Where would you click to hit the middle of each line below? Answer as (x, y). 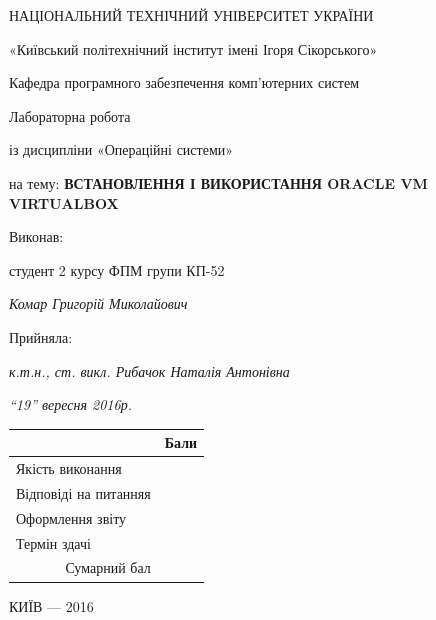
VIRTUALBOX (64, 202)
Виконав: (36, 236)
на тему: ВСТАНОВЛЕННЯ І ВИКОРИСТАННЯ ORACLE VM (218, 182)
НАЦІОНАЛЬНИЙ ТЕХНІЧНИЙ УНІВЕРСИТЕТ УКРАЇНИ (191, 15)
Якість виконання (69, 468)
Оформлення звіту (71, 517)
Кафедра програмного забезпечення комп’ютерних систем (184, 82)
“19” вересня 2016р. (70, 404)
